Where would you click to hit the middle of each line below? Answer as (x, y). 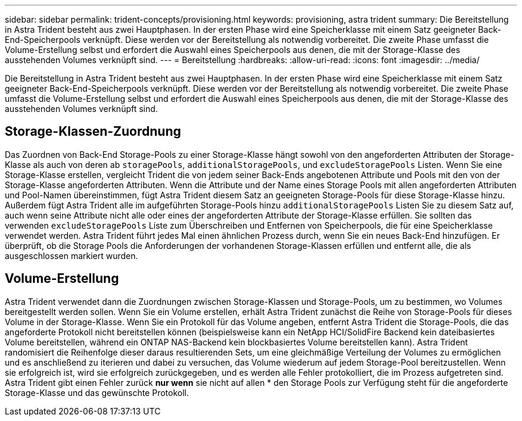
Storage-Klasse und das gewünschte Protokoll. (97, 392)
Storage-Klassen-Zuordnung (93, 132)
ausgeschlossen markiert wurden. (72, 255)
